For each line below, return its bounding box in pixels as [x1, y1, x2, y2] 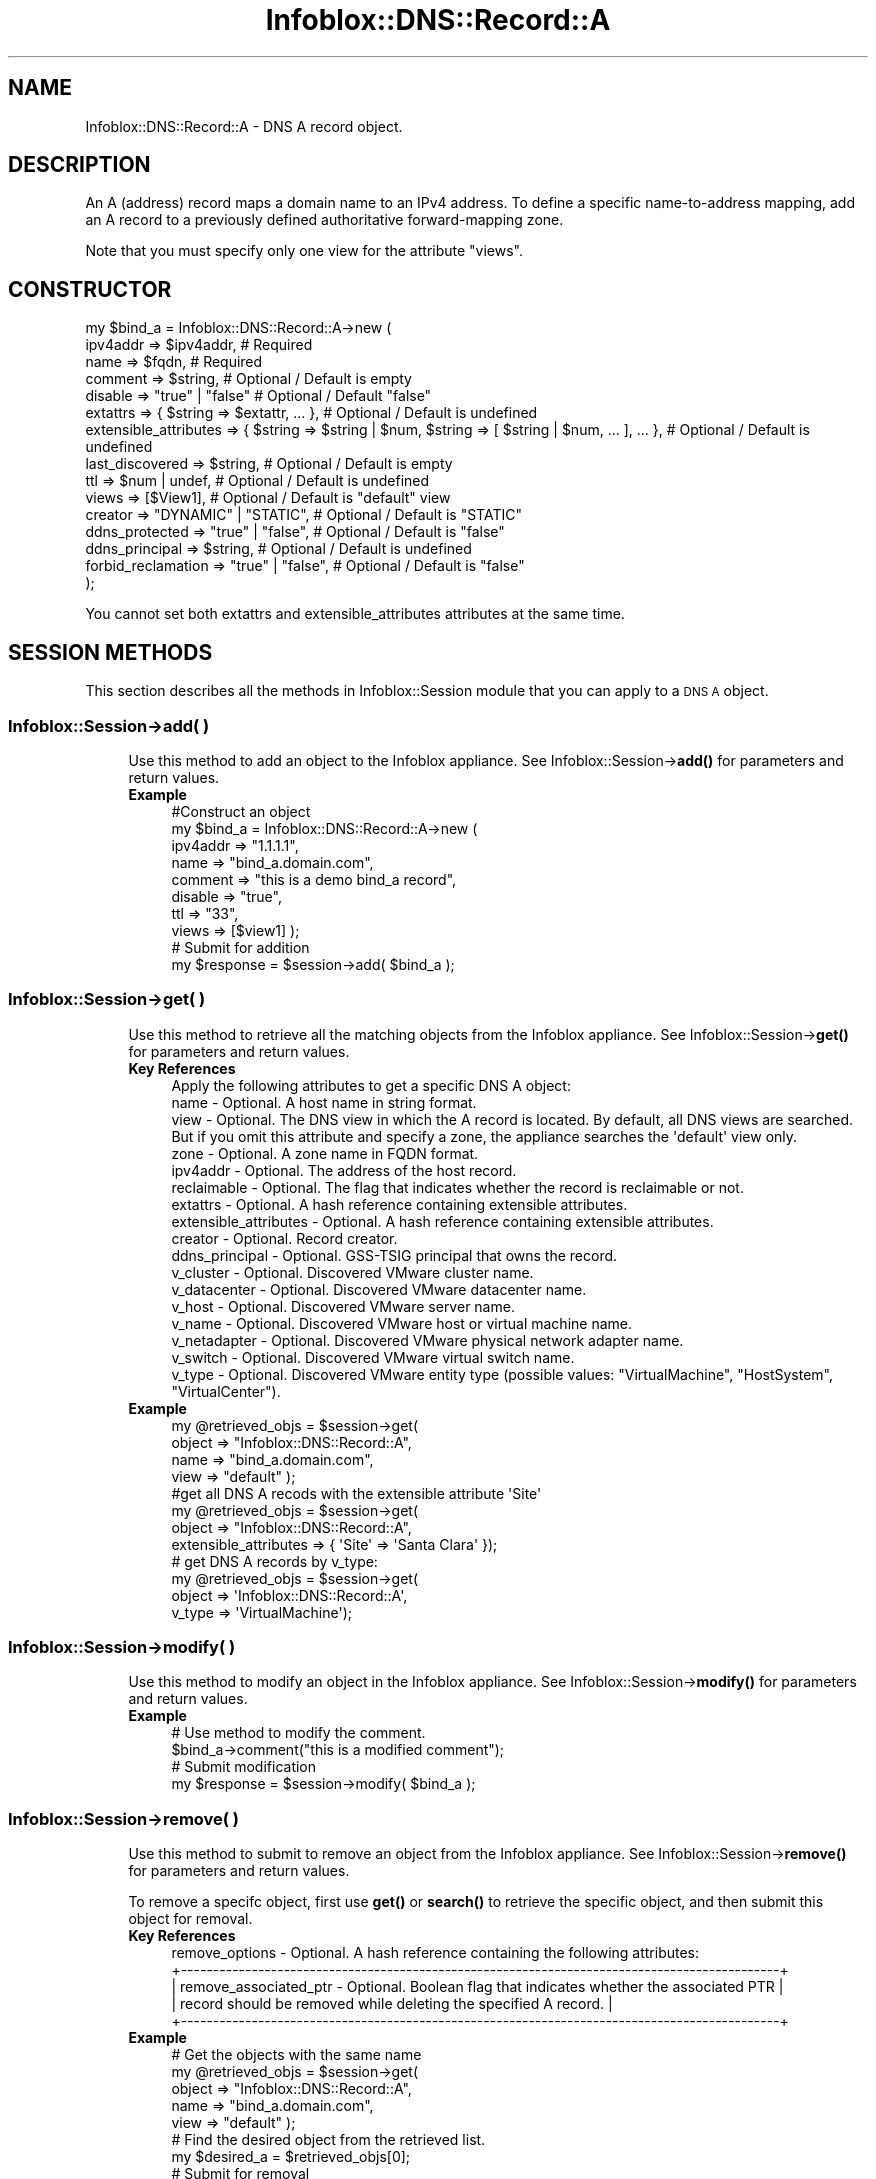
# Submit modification [171, 1758, 317, 1776]
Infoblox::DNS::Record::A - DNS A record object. [85, 117, 403, 135]
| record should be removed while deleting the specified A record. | [171, 1995, 613, 2013]
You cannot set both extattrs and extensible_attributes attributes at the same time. [85, 605, 625, 623]
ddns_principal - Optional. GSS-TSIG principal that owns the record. [171, 1246, 618, 1264]
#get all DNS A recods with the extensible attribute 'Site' [171, 1484, 542, 1502]
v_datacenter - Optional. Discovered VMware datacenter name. [171, 1280, 587, 1298]
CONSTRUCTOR [8, 276, 172, 302]
